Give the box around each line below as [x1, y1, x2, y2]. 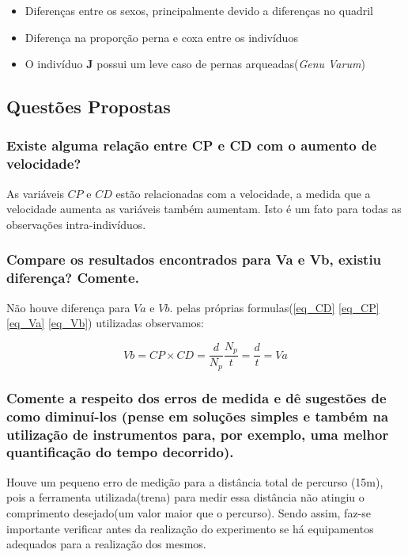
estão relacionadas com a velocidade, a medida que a [115, 185, 371, 201]
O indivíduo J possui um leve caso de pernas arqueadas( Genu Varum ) [25, 55, 365, 72]
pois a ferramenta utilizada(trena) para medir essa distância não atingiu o [6, 489, 365, 505]
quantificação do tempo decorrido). [6, 442, 234, 462]
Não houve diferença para [6, 299, 130, 315]
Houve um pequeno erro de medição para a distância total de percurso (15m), [6, 473, 383, 490]
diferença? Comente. [6, 268, 139, 288]
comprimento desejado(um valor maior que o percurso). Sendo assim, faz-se [6, 504, 371, 521]
